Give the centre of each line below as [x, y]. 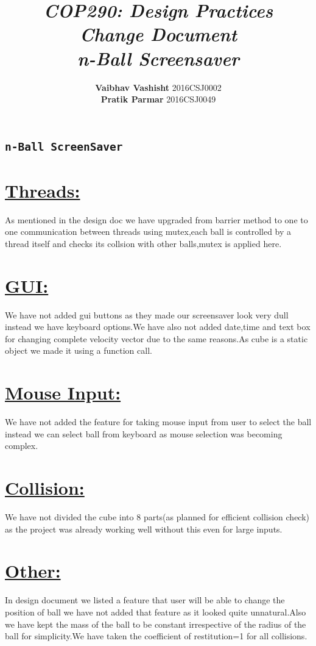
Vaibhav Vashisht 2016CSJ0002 [158, 87]
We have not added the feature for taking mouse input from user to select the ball [158, 422]
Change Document [158, 34]
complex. [22, 446]
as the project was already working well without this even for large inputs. [144, 529]
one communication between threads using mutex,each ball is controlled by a [148, 231]
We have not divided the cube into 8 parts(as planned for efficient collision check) [157, 517]
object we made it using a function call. [79, 350]
